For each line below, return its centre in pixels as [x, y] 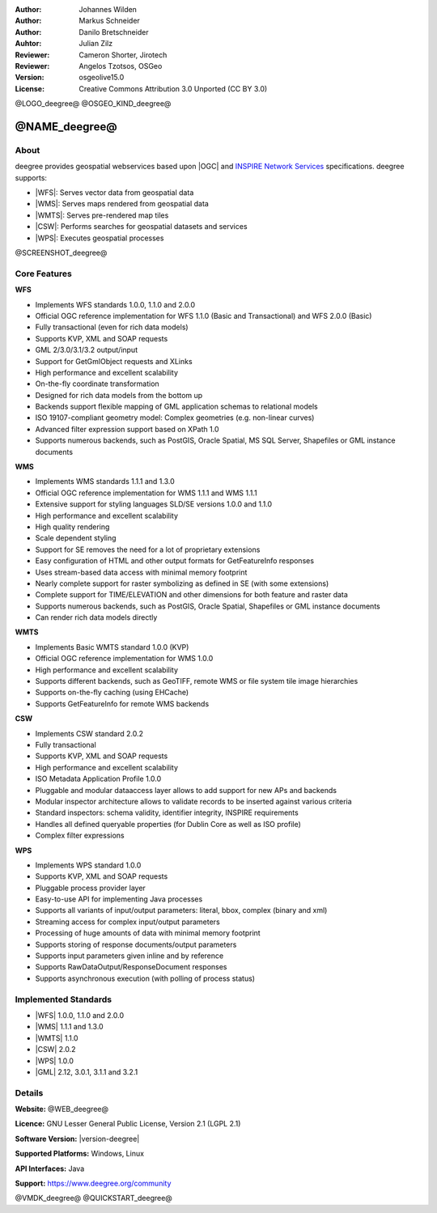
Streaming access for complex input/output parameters [127, 922]
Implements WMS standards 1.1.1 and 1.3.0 [105, 481]
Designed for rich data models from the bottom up [119, 395]
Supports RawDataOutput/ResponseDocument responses [131, 967]
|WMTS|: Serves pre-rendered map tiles [102, 215]
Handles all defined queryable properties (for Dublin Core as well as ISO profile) [168, 824]
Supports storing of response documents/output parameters [136, 944]
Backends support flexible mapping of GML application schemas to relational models [177, 407]
